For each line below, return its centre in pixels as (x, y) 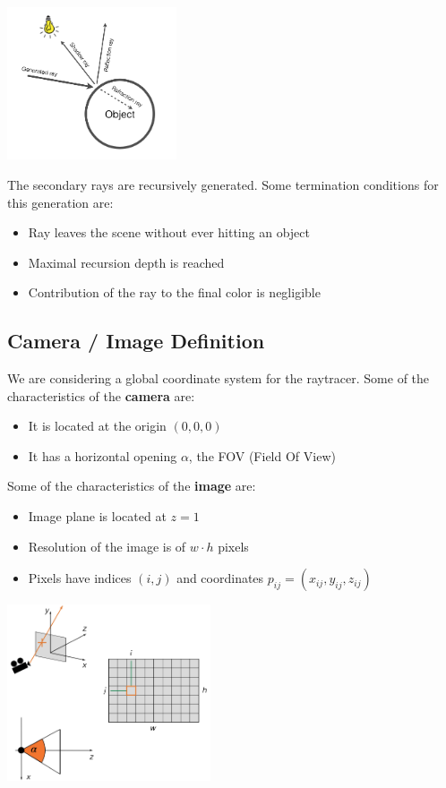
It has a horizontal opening (103, 455)
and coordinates (220, 578)
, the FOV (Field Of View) (262, 455)
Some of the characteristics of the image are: (132, 486)
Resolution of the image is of (107, 546)
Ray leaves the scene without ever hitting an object (169, 232)
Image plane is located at (97, 516)
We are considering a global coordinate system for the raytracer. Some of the (219, 378)
